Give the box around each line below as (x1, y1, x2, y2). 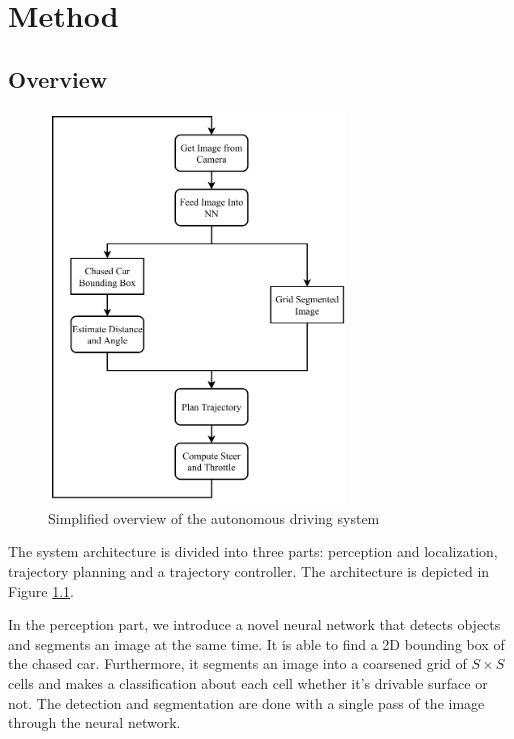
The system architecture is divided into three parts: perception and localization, (8, 541, 498, 562)
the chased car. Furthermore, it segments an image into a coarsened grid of (8, 653, 467, 674)
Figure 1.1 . (8, 580, 74, 601)
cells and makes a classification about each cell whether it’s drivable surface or (8, 672, 488, 693)
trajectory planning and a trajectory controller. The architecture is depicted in (8, 560, 490, 581)
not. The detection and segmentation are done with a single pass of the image (8, 692, 485, 713)
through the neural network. (8, 712, 181, 733)
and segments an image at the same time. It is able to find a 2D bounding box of (8, 633, 505, 654)
